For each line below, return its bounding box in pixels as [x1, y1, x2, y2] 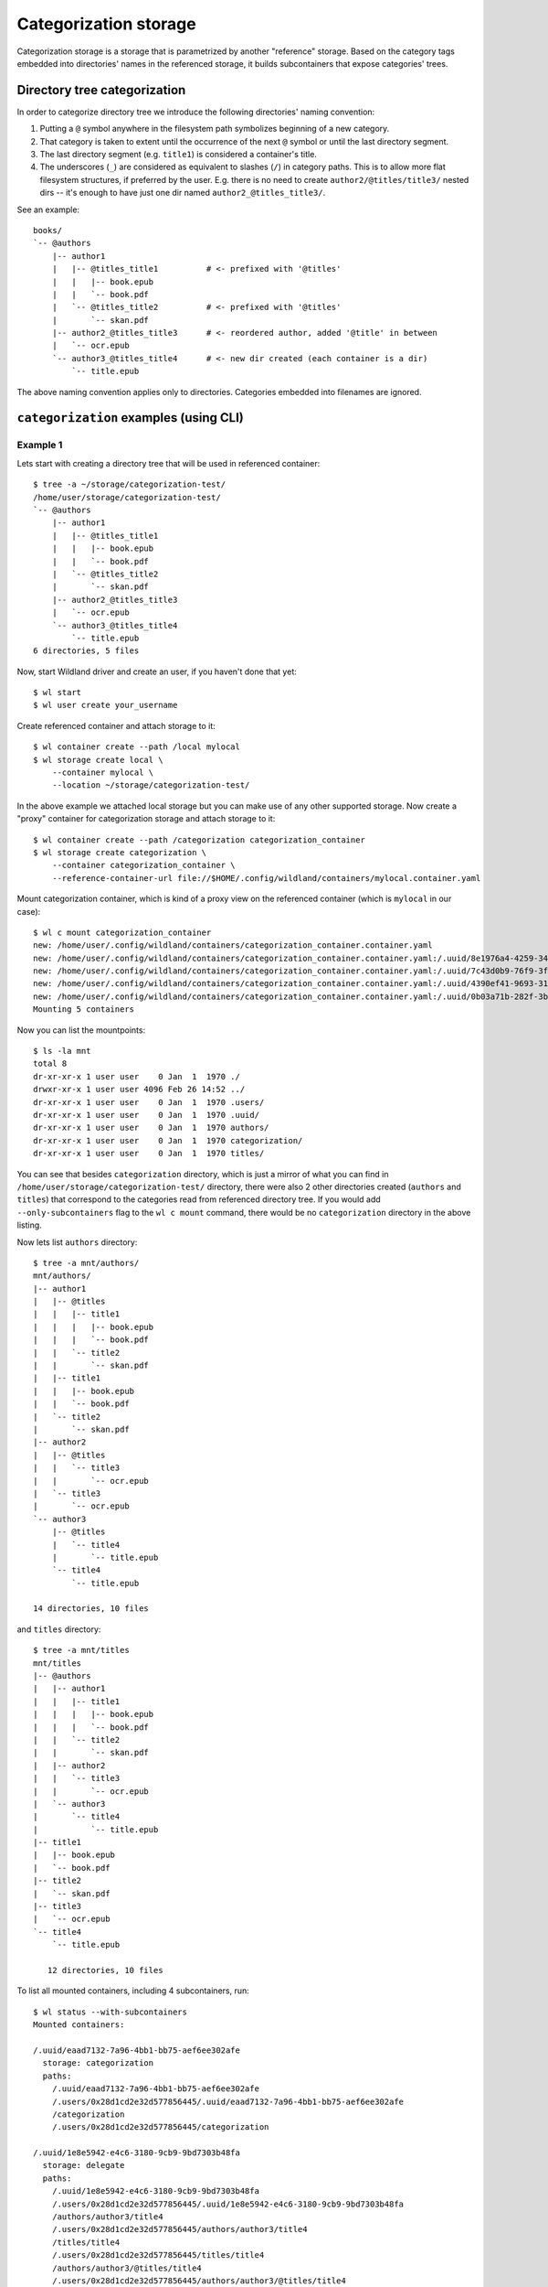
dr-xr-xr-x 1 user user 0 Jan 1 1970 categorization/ [33, 1135, 303, 1145]
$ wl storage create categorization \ [33, 847, 207, 857]
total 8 [33, 1058, 68, 1069]
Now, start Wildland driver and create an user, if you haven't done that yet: [16, 666, 297, 677]
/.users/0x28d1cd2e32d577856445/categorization [51, 2122, 269, 2132]
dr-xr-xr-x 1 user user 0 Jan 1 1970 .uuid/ [33, 1110, 260, 1120]
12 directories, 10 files [47, 1965, 163, 1975]
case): [16, 906, 41, 917]
